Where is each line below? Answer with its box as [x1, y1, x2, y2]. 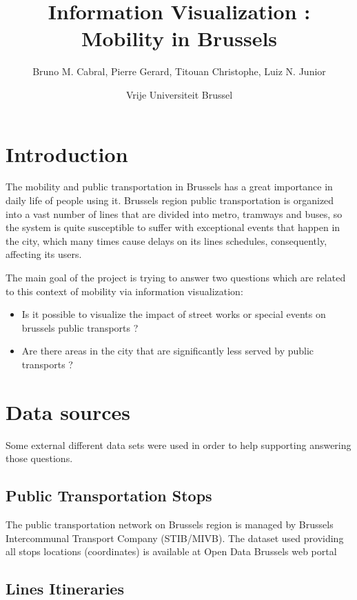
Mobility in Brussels [81, 24, 278, 52]
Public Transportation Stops [6, 485, 212, 506]
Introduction [6, 139, 128, 168]
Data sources [6, 397, 130, 426]
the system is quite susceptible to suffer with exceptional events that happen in [6, 220, 340, 234]
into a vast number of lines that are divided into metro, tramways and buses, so [6, 206, 343, 221]
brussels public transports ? [21, 320, 139, 334]
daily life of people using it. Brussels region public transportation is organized [6, 193, 334, 208]
